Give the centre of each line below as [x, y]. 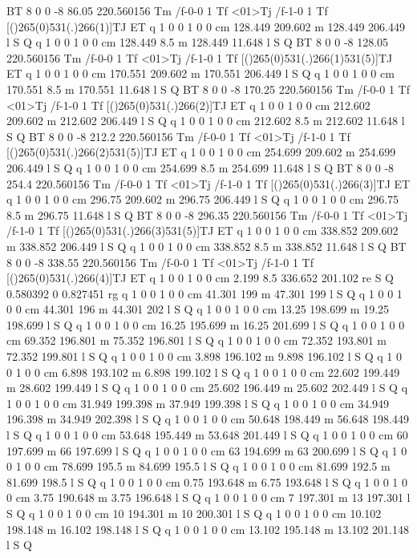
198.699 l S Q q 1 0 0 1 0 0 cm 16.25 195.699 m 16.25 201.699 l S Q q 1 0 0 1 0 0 [206, 324]
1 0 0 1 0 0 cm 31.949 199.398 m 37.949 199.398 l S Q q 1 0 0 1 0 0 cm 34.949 [198, 403]
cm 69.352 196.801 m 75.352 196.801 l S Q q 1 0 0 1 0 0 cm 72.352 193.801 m [196, 340]
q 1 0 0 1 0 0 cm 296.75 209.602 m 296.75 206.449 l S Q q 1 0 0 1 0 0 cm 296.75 [203, 199]
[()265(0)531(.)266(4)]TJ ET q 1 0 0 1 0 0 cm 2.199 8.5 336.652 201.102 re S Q [200, 278]
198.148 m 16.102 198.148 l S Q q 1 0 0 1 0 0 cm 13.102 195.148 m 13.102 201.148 [208, 529]
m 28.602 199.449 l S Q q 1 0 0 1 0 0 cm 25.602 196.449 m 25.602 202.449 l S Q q [207, 388]
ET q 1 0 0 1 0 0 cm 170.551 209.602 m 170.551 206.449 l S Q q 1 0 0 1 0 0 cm [200, 73]
